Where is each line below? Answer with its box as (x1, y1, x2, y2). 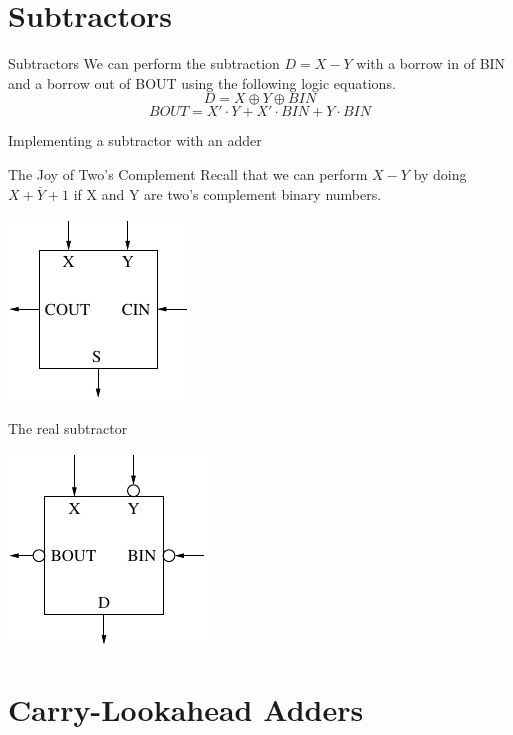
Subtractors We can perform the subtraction (8, 53, 280, 74)
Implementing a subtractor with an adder (8, 130, 262, 151)
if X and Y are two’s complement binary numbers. (73, 183, 382, 204)
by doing (413, 163, 467, 184)
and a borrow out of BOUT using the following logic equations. (8, 72, 396, 93)
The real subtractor (8, 417, 128, 438)
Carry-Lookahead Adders (8, 689, 364, 730)
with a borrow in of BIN (356, 53, 506, 74)
